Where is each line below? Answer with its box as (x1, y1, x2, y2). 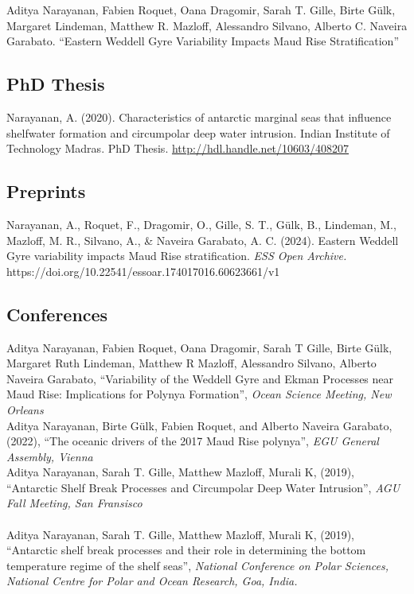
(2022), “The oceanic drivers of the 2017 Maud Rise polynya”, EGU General (6, 433, 379, 449)
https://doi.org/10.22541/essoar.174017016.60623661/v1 (6, 262, 280, 279)
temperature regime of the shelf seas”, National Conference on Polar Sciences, (6, 557, 389, 573)
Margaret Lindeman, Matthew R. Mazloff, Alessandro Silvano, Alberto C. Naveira (6, 17, 408, 33)
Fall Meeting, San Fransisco (6, 495, 143, 511)
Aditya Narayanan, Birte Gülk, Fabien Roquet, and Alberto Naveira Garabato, (6, 417, 393, 433)
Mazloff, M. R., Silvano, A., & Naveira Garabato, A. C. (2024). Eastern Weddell (6, 231, 399, 248)
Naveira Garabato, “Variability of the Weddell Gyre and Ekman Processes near (6, 370, 394, 386)
